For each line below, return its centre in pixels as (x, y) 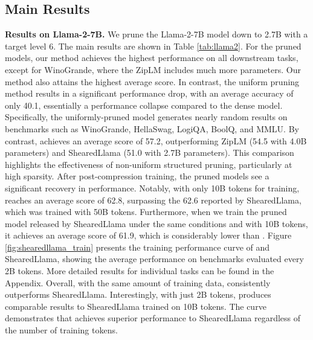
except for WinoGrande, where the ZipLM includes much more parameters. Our (153, 69)
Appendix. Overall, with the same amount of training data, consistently (138, 282)
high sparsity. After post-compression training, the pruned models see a (137, 176)
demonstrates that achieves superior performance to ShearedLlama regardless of (153, 318)
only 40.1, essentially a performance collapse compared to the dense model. (144, 105)
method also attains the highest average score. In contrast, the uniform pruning (152, 81)
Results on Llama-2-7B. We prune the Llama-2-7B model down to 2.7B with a (156, 34)
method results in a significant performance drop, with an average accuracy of (149, 93)
